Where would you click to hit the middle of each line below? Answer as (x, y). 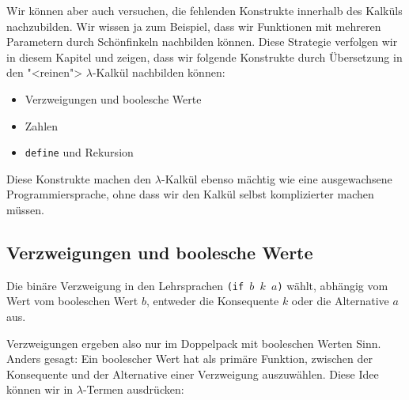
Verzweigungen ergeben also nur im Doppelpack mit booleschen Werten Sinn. (194, 343)
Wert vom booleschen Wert (72, 301)
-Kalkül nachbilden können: (159, 72)
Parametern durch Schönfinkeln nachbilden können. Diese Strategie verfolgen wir (202, 42)
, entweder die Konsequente (212, 301)
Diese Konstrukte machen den (79, 178)
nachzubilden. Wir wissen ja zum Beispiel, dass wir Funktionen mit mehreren (194, 26)
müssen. (25, 209)
